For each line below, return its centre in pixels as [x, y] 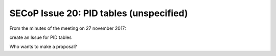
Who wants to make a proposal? [43, 47]
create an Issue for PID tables [40, 37]
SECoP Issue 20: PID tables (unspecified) [99, 13]
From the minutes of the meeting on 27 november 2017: [68, 28]
